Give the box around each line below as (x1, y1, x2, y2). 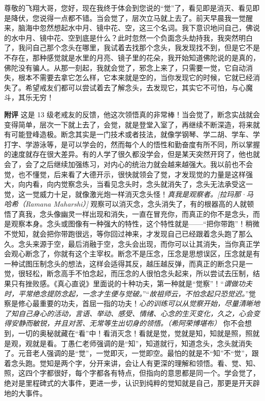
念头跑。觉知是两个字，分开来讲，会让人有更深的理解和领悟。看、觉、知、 (11, 357, 260, 368)
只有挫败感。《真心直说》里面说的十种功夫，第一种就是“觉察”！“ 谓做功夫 (11, 278, 252, 289)
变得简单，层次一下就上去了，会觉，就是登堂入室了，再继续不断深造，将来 (4, 119, 253, 129)
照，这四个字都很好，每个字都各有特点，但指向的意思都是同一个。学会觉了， (4, 367, 260, 378)
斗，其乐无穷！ (4, 92, 54, 103)
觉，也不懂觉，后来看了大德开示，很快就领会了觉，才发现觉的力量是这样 (4, 169, 246, 179)
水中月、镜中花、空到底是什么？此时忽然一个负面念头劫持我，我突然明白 (11, 32, 253, 43)
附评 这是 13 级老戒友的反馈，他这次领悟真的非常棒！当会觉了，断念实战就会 (4, 109, 260, 119)
